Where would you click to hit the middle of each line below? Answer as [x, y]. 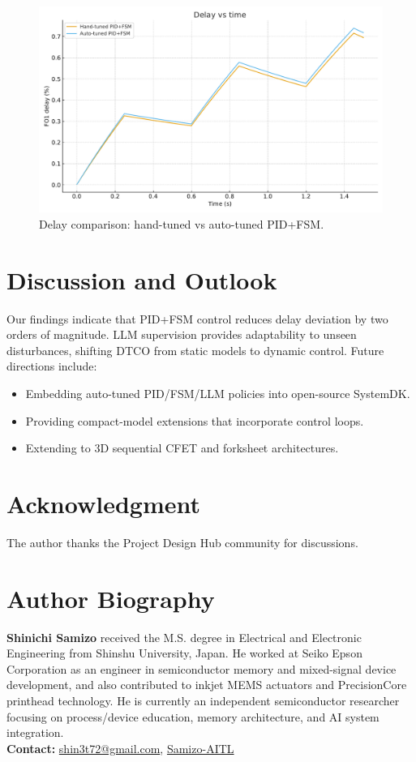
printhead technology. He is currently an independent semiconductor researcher [203, 700]
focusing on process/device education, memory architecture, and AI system [193, 716]
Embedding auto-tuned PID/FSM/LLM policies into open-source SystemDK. [218, 393]
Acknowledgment [103, 503]
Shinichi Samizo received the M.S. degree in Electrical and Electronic [184, 637]
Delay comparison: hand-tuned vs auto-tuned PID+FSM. [182, 223]
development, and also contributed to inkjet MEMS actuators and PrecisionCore [207, 685]
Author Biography [111, 598]
